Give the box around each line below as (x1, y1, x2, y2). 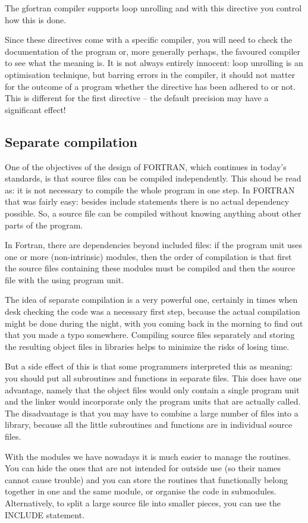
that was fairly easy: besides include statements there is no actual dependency (5, 195, 290, 208)
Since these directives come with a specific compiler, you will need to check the (5, 33, 293, 46)
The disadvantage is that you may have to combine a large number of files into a (5, 406, 298, 419)
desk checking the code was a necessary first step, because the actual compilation (5, 305, 300, 318)
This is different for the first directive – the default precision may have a (5, 92, 269, 104)
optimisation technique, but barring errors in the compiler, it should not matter (5, 68, 296, 80)
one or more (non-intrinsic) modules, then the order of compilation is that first (5, 250, 292, 262)
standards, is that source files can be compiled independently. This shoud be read (5, 172, 301, 184)
